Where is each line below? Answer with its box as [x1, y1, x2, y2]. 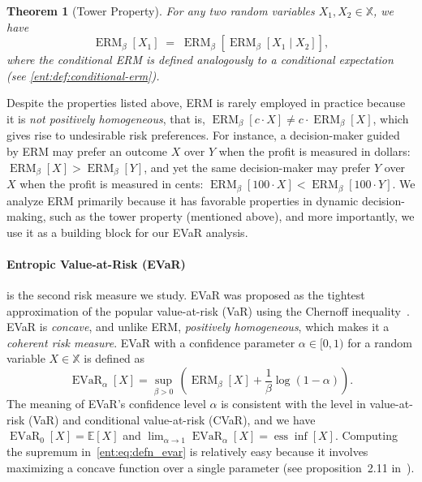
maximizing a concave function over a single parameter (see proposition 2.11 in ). [6, 458, 415, 476]
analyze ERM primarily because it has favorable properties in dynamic [6, 192, 359, 209]
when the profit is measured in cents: [19, 175, 204, 192]
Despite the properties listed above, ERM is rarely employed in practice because [6, 94, 406, 111]
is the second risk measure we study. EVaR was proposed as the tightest [6, 286, 365, 303]
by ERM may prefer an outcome [6, 143, 168, 160]
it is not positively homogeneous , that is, [6, 110, 205, 127]
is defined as [84, 350, 145, 367]
